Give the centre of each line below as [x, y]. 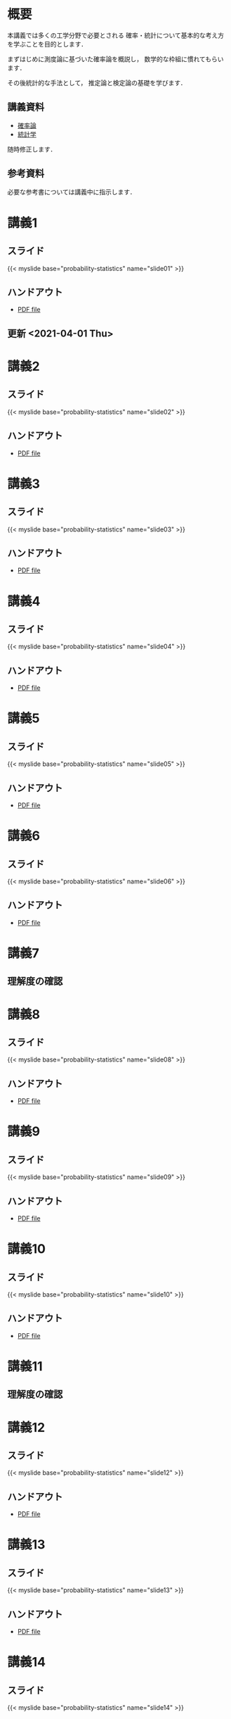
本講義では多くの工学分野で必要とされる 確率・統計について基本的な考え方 [116, 35]
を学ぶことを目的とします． [47, 44]
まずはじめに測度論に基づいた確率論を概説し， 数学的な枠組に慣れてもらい [115, 59]
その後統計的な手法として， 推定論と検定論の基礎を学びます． [97, 82]
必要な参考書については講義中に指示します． [72, 191]
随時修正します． [32, 149]
